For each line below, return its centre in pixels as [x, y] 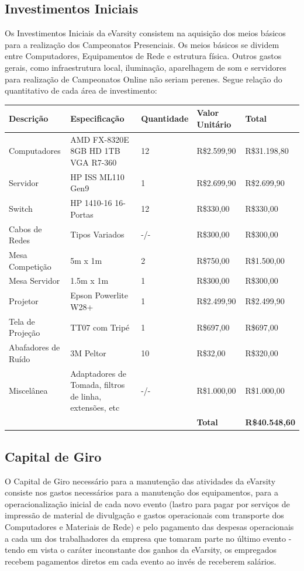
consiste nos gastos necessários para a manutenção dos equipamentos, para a [141, 492]
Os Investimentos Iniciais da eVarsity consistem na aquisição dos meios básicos [145, 33]
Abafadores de [34, 347]
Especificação [97, 118]
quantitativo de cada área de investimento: [81, 90]
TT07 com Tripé [100, 327]
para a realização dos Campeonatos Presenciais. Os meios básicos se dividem [142, 44]
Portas [82, 214]
